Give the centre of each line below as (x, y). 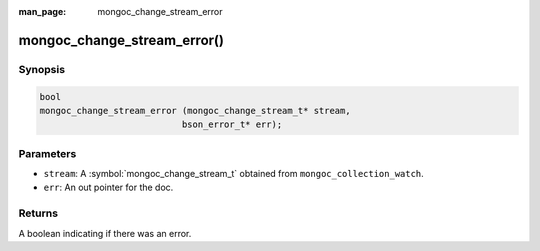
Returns (38, 213)
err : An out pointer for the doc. (108, 187)
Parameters (47, 153)
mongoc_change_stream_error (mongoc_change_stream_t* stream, (195, 110)
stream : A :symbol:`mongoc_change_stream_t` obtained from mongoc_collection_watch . (233, 174)
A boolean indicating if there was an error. (105, 233)
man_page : (42, 11)
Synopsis (41, 69)
